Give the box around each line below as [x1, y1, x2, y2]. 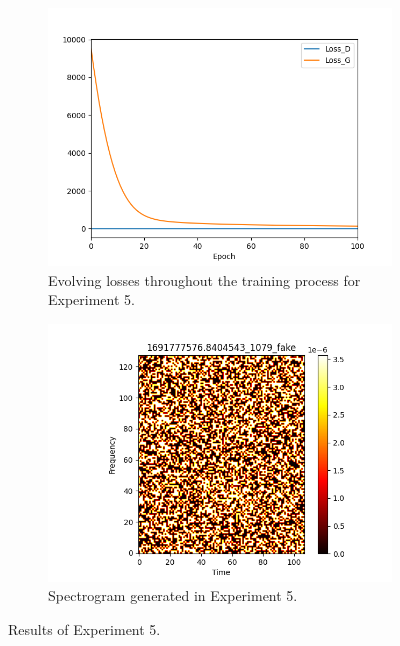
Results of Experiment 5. [8, 618, 161, 639]
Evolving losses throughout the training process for [48, 269, 361, 290]
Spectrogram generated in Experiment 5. [48, 585, 298, 606]
